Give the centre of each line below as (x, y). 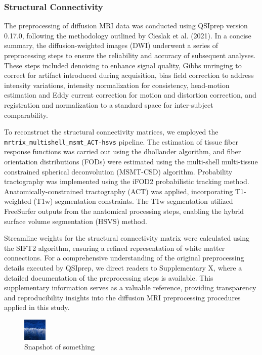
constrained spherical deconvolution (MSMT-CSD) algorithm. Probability (118, 171)
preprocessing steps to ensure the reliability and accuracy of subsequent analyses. (130, 55)
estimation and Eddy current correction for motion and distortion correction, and (130, 95)
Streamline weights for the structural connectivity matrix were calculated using (127, 238)
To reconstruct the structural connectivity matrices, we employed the (111, 132)
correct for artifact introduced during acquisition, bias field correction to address (129, 75)
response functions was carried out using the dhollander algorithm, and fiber (123, 151)
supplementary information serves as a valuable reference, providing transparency (130, 287)
